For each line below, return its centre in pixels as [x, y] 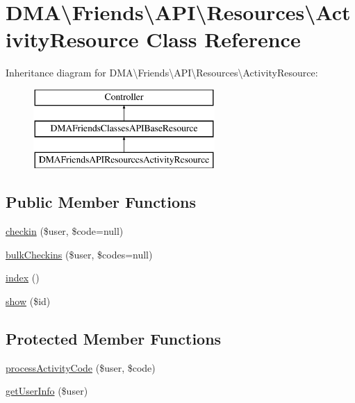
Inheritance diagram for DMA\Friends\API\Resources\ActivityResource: [162, 73]
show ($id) [28, 301]
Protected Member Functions [114, 338]
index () [23, 278]
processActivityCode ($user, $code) [81, 367]
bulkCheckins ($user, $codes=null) [79, 254]
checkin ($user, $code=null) [65, 231]
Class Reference [223, 39]
